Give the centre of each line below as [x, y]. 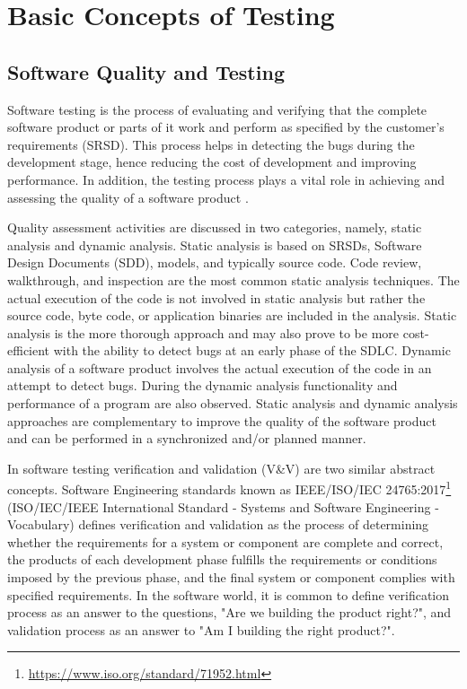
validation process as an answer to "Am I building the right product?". [201, 629]
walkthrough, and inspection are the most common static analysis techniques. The [233, 279]
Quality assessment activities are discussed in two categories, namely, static [215, 227]
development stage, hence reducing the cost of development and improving [212, 162]
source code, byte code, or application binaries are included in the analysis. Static [232, 315]
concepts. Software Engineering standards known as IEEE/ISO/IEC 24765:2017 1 [229, 488]
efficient [29, 350]
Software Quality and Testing [146, 71]
